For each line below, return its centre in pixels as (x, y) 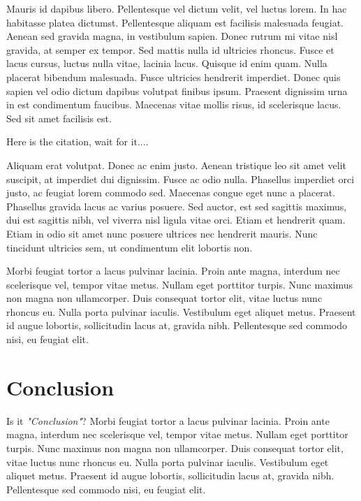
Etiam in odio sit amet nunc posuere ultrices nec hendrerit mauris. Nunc (162, 233)
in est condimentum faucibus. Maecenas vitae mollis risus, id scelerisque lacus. (174, 104)
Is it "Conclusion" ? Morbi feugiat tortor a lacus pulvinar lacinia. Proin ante (168, 420)
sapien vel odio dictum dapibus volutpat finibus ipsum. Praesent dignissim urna (177, 90)
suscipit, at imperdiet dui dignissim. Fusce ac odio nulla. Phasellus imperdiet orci (180, 179)
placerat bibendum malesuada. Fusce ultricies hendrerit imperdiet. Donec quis (174, 77)
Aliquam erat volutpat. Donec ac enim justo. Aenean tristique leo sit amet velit (176, 165)
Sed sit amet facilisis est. (59, 118)
